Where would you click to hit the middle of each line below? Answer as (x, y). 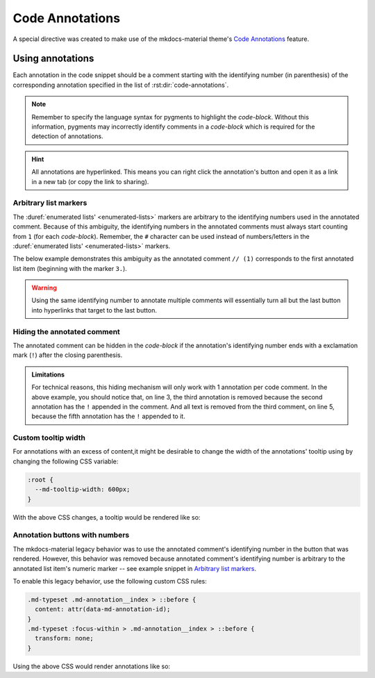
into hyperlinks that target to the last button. (94, 310)
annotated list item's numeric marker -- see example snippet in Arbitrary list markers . (135, 568)
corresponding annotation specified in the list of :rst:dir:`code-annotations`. (121, 85)
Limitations (48, 374)
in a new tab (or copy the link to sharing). (90, 181)
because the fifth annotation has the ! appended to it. (108, 416)
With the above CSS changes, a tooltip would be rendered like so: (107, 517)
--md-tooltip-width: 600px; (83, 489)
